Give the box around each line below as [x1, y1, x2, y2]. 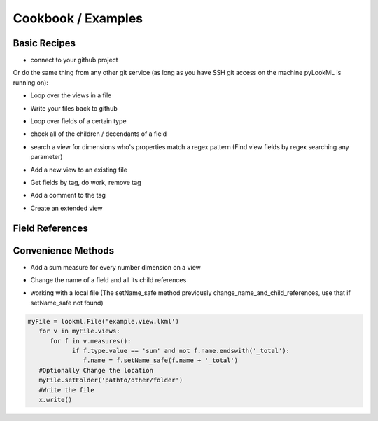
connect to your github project [30, 56, 118, 64]
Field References [13, 222, 89, 234]
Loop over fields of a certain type [30, 117, 127, 125]
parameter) [30, 153, 63, 161]
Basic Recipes [13, 37, 76, 49]
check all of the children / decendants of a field [30, 130, 167, 138]
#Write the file [38, 386, 94, 394]
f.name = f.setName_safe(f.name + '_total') [83, 357, 239, 364]
